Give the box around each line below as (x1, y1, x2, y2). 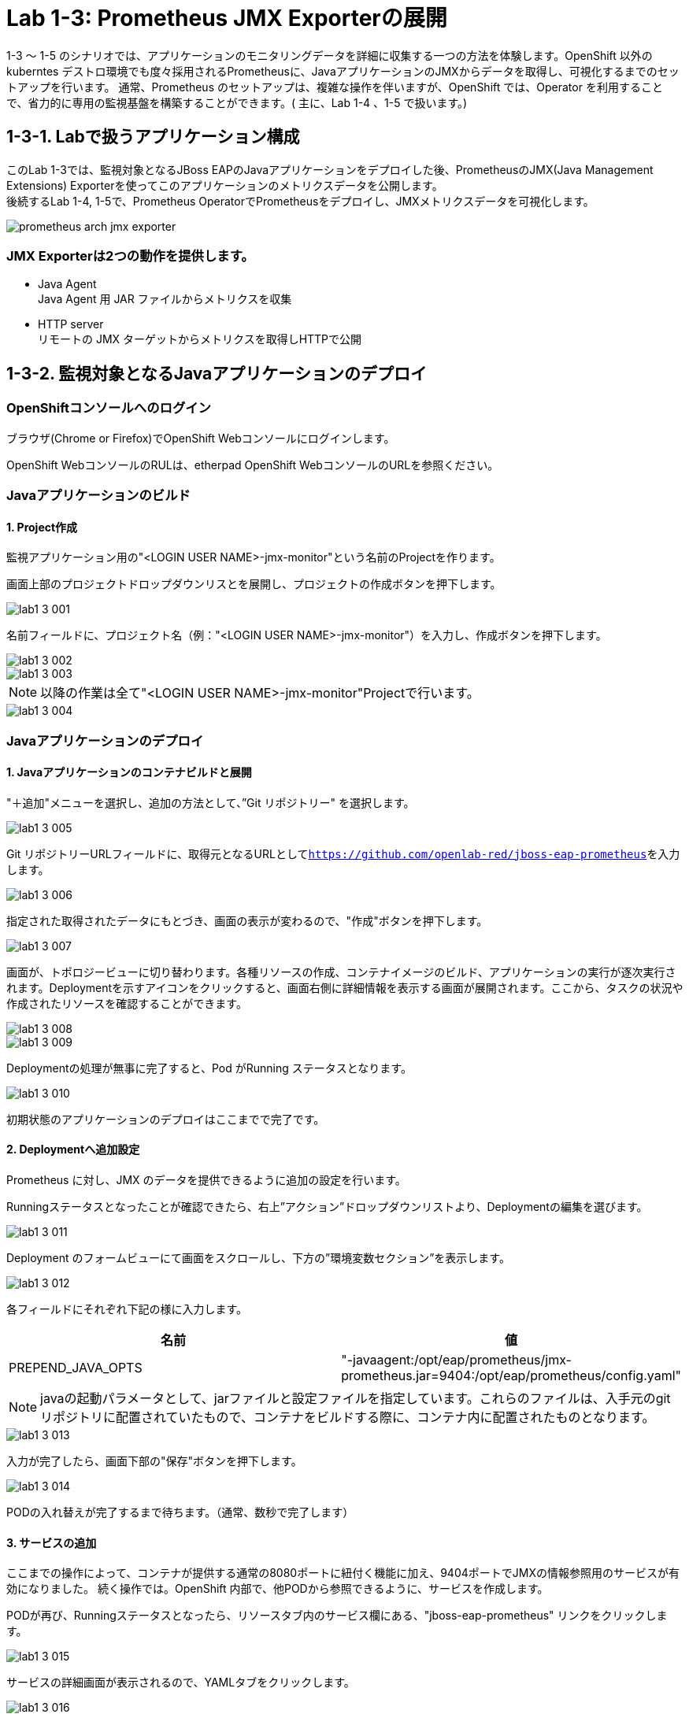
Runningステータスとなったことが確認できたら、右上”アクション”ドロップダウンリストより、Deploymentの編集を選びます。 (6, 1199, 648, 1213)
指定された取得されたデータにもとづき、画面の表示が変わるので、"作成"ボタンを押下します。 (6, 913, 488, 927)
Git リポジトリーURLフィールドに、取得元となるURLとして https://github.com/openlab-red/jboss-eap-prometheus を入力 (6, 846, 680, 861)
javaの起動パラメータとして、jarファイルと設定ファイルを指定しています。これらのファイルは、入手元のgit (40, 1390, 671, 1406)
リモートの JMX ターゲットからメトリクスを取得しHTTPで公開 (38, 332, 362, 346)
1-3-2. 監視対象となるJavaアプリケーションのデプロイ (6, 363, 427, 383)
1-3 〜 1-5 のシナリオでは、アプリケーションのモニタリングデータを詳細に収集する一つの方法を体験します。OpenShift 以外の (6, 48, 653, 62)
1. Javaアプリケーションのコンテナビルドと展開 (6, 765, 252, 779)
